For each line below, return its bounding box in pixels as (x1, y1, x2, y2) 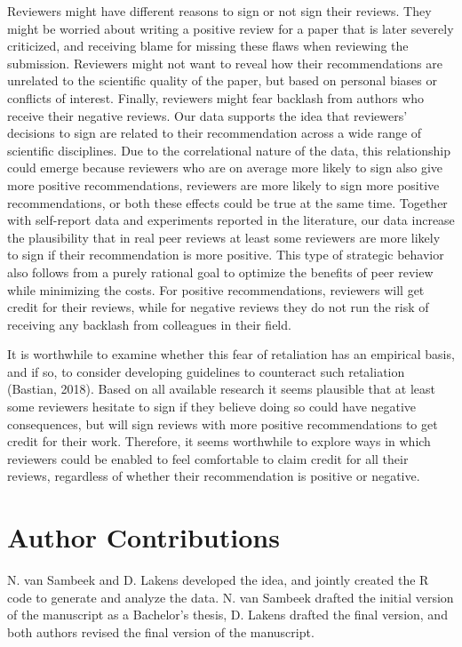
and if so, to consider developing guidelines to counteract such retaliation (7, 362, 405, 380)
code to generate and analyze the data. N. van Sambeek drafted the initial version (7, 587, 454, 606)
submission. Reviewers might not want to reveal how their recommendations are (7, 53, 442, 72)
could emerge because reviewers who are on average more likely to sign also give (7, 158, 443, 177)
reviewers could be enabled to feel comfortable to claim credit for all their (7, 449, 409, 467)
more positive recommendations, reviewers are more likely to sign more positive (7, 175, 440, 194)
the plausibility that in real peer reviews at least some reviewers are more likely (7, 228, 441, 246)
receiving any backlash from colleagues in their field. (7, 315, 291, 333)
